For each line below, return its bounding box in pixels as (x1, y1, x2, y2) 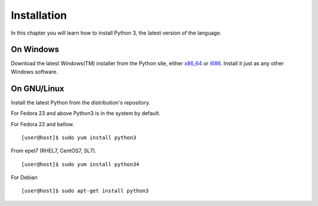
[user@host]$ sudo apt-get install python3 (21, 188, 149, 194)
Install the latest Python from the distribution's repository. (11, 99, 150, 106)
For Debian (11, 174, 38, 181)
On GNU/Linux (11, 83, 65, 93)
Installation (11, 9, 67, 22)
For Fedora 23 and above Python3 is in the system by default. (11, 110, 161, 117)
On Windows (11, 45, 59, 55)
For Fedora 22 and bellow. (11, 120, 74, 127)
